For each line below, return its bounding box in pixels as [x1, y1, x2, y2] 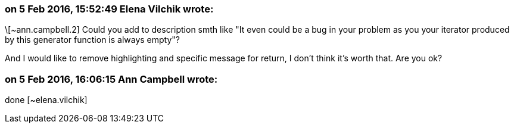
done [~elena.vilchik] [5, 95, 88, 105]
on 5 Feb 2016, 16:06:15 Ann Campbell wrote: [5, 73, 218, 85]
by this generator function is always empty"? [5, 35, 180, 45]
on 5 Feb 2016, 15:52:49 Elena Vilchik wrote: [5, 3, 214, 15]
